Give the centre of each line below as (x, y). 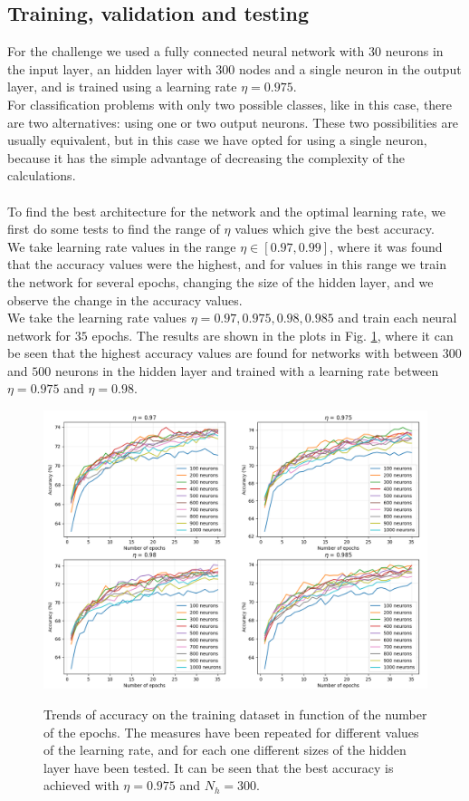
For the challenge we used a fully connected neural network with (186, 51)
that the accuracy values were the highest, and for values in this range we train (227, 264)
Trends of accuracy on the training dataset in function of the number (235, 714)
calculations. (42, 175)
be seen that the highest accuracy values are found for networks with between (223, 353)
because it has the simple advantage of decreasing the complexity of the (206, 157)
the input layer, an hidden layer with (110, 68)
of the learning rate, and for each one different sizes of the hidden (225, 750)
